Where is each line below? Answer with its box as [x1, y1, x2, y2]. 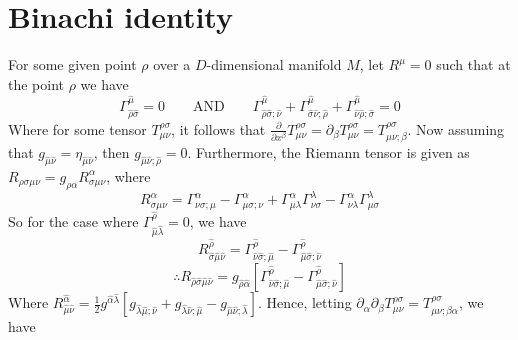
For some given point [8, 54, 137, 75]
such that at [436, 54, 511, 75]
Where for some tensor [8, 118, 147, 139]
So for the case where [8, 211, 139, 232]
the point [8, 73, 65, 94]
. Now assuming [407, 118, 505, 139]
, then [93, 142, 130, 163]
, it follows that [171, 118, 266, 139]
